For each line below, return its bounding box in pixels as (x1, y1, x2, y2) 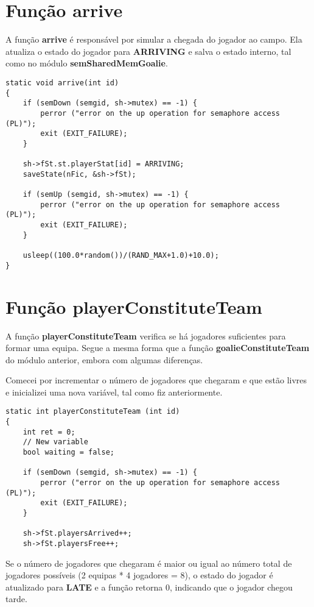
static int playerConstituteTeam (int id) (5, 407, 180, 416)
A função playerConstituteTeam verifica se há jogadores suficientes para (5, 329, 286, 342)
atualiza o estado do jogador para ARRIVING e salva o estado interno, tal (5, 44, 291, 57)
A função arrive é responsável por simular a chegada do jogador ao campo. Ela (5, 33, 302, 46)
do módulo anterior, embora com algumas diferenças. (5, 353, 203, 366)
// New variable (23, 438, 89, 447)
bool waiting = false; (23, 448, 114, 457)
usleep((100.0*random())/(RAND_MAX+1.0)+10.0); (23, 251, 219, 260)
